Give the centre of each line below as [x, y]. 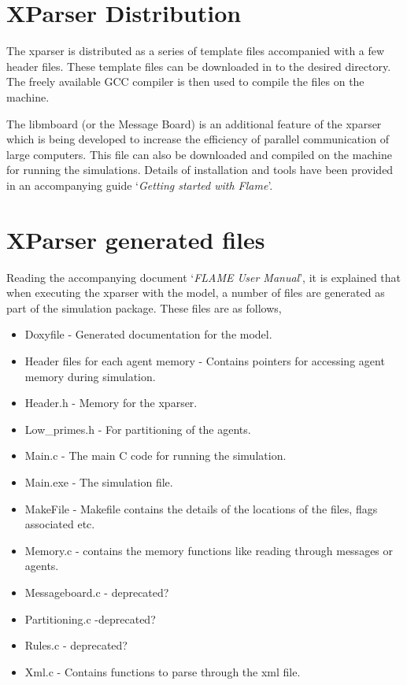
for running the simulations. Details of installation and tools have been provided [200, 170]
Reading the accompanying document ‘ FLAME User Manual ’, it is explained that [204, 277]
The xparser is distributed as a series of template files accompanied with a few [196, 51]
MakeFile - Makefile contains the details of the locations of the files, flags [201, 508]
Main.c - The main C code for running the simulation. [155, 455]
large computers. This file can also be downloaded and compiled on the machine [199, 154]
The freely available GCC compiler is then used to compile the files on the [185, 81]
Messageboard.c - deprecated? [97, 592]
